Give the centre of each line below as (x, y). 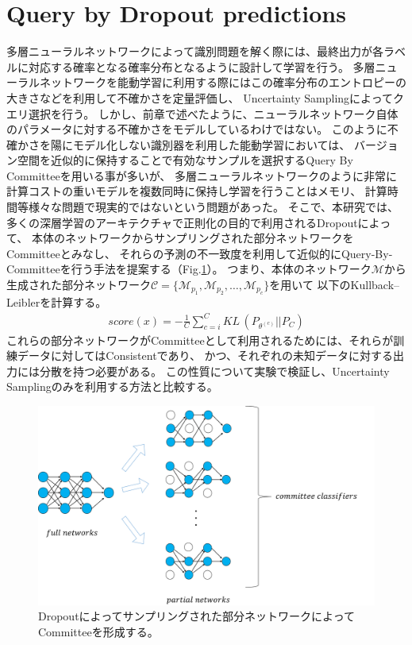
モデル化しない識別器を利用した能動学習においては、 (212, 144)
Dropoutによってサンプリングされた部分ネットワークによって (196, 616)
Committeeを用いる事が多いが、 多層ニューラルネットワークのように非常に (202, 175)
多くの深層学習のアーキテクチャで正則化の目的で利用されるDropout (182, 222)
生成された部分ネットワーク (79, 285)
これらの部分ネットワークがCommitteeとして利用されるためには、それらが (200, 340)
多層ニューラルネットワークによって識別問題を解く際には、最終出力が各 (195, 51)
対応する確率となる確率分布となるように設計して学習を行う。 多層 (202, 66)
